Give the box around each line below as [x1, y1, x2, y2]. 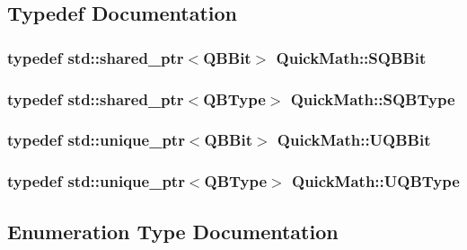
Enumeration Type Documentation [7, 217, 339, 245]
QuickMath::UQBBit [277, 129, 431, 151]
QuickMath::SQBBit [276, 46, 427, 68]
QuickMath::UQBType [292, 170, 460, 192]
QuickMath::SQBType [290, 87, 455, 110]
